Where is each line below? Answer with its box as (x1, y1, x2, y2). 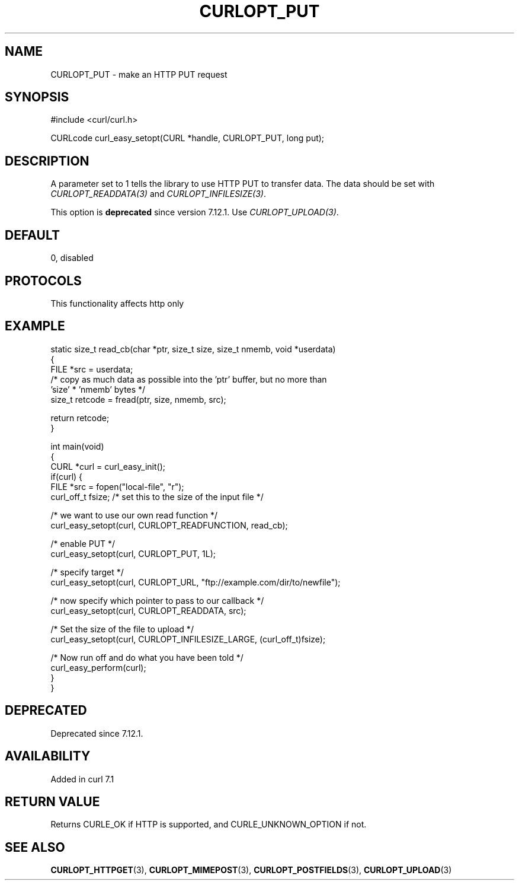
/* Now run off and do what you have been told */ (50, 652, 244, 663)
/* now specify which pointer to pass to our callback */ (50, 595, 264, 606)
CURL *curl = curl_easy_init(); (50, 461, 165, 472)
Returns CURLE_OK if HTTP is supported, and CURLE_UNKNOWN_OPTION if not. (50, 819, 367, 830)
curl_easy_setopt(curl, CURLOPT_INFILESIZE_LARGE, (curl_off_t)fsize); (50, 633, 326, 644)
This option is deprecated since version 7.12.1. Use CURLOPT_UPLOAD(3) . (50, 207, 339, 218)
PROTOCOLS (5, 273, 82, 288)
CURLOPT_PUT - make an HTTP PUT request (50, 69, 228, 79)
